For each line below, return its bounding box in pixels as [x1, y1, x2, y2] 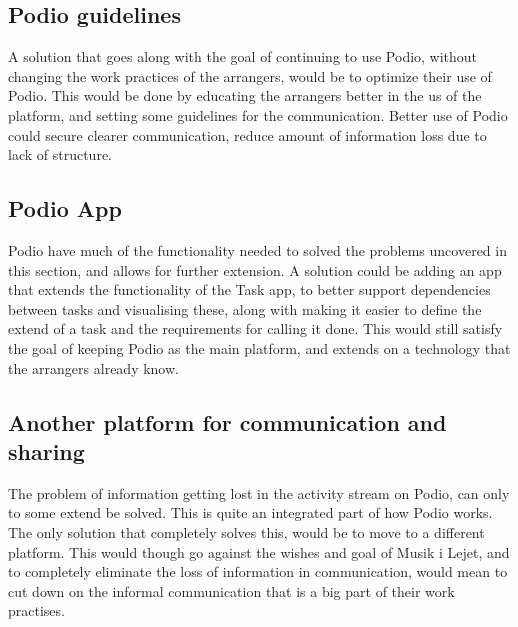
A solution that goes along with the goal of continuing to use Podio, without [8, 46, 478, 67]
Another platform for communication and [8, 406, 447, 437]
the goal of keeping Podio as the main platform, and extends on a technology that [8, 337, 511, 358]
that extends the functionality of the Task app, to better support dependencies [8, 279, 491, 300]
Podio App [8, 193, 122, 224]
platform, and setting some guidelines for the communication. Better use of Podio [8, 104, 508, 125]
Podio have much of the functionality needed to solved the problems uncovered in [8, 239, 507, 260]
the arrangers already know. [8, 357, 179, 378]
